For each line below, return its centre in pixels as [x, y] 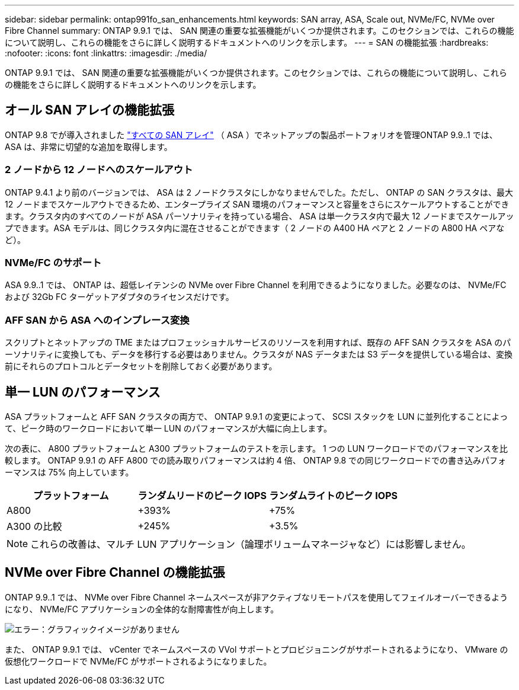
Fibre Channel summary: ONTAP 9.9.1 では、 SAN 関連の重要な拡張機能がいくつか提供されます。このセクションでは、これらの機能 [259, 31]
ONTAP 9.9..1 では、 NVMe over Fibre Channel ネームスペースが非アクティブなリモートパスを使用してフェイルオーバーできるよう [257, 597]
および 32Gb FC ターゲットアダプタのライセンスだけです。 [119, 297]
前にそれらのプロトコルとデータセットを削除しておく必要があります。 [141, 366]
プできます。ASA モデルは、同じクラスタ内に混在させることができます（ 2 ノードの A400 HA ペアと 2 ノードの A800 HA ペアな [255, 228]
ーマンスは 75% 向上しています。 [69, 472]
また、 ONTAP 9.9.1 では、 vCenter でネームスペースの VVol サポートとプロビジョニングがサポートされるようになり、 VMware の [257, 649]
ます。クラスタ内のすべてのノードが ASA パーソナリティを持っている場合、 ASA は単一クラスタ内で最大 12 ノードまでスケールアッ [259, 216]
